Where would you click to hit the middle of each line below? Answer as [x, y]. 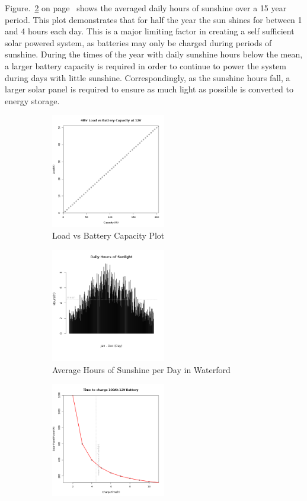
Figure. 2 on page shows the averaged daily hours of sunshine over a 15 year [146, 8]
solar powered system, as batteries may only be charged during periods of [138, 42]
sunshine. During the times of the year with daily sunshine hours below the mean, [154, 54]
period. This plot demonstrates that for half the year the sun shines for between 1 [153, 19]
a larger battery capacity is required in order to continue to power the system [145, 65]
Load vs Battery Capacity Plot [108, 235]
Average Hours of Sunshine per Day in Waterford [141, 370]
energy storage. [32, 100]
